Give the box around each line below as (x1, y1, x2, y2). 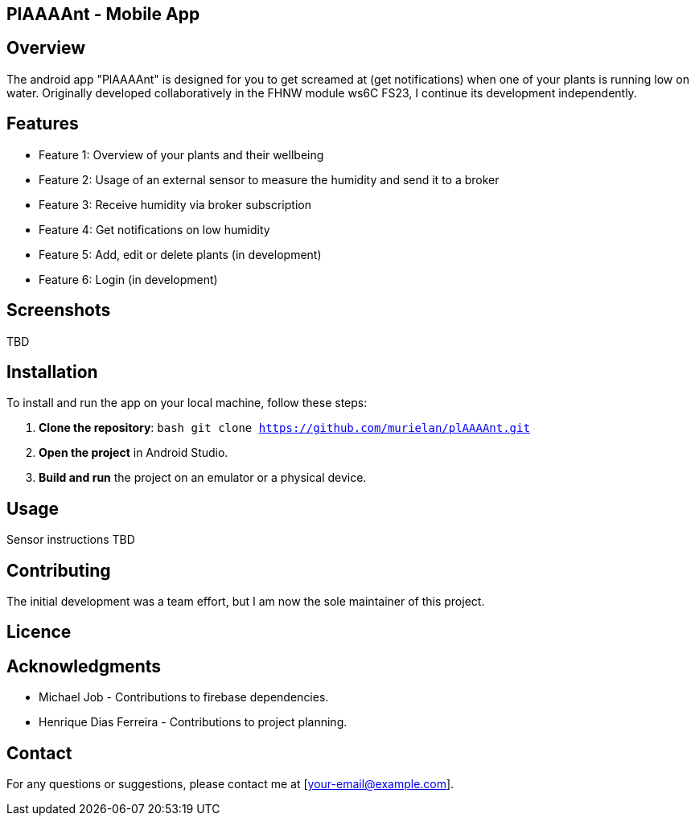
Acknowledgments (6, 656, 162, 676)
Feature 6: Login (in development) (39, 272, 218, 286)
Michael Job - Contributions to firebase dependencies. (39, 690, 329, 705)
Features (6, 113, 79, 134)
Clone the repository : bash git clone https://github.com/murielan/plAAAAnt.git (39, 421, 530, 435)
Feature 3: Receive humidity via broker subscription (39, 197, 311, 212)
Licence (6, 622, 72, 643)
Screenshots (6, 300, 111, 321)
